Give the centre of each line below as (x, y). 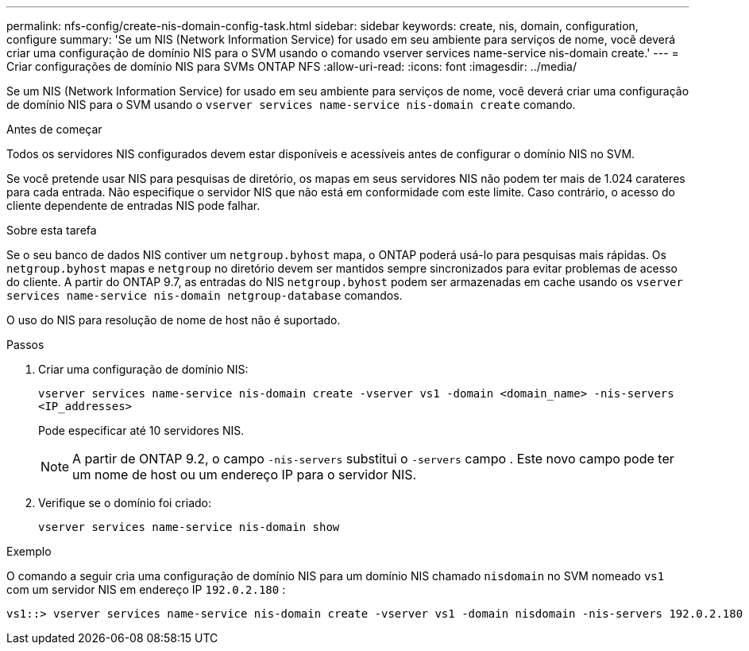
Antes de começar (54, 129)
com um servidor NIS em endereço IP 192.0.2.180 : (146, 589)
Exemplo (29, 551)
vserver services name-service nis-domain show (189, 527)
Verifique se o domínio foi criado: (125, 503)
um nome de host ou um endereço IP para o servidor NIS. (245, 475)
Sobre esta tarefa (52, 230)
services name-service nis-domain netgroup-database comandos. (205, 295)
